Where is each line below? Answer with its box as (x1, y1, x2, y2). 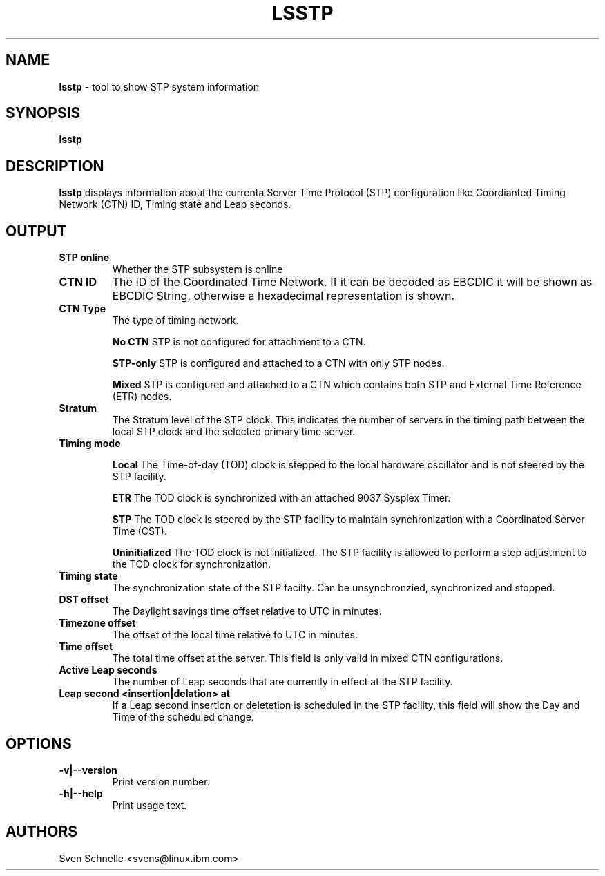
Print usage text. (112, 799, 187, 811)
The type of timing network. (112, 314, 239, 327)
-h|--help (59, 787, 103, 799)
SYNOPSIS (6, 104, 81, 122)
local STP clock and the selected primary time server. (112, 426, 356, 438)
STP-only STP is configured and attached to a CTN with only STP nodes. (112, 357, 445, 370)
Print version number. (112, 775, 210, 788)
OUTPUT (6, 222, 67, 240)
